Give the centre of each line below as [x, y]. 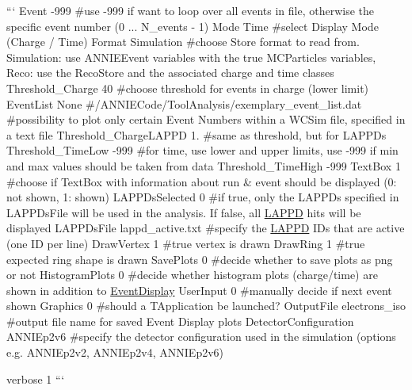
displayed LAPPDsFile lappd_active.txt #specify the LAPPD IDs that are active [206, 228]
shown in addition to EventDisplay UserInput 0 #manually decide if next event [199, 290]
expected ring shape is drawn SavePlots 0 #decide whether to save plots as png [200, 259]
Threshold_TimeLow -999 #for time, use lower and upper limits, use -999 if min [202, 150]
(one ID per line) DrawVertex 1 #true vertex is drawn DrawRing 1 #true [186, 243]
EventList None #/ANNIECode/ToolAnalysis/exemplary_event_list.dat [184, 103]
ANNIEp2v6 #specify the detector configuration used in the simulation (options [201, 336]
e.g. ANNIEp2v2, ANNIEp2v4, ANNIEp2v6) [115, 352]
